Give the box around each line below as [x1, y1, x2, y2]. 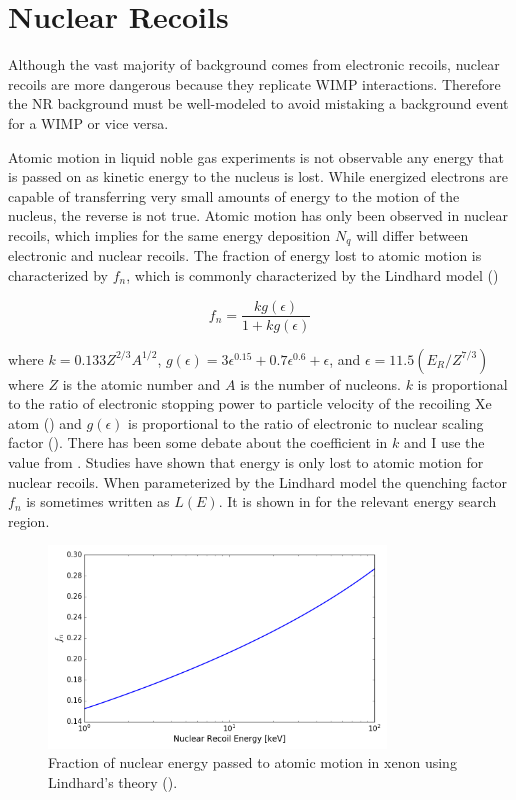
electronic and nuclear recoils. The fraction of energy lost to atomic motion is [8, 245, 482, 266]
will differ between [356, 224, 469, 245]
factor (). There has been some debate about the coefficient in [8, 432, 388, 453]
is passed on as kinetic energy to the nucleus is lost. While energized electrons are [8, 166, 509, 187]
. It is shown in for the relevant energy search [218, 491, 497, 512]
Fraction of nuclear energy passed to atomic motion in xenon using [48, 752, 457, 773]
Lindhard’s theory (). [48, 772, 178, 793]
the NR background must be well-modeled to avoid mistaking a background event [8, 93, 509, 114]
